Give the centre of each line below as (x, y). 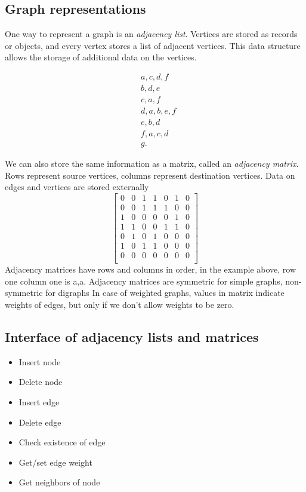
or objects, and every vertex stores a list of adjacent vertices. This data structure (153, 45)
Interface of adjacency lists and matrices (132, 337)
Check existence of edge (62, 442)
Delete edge (40, 422)
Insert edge (39, 402)
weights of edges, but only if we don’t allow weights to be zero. (120, 305)
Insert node (40, 361)
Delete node (41, 382)
